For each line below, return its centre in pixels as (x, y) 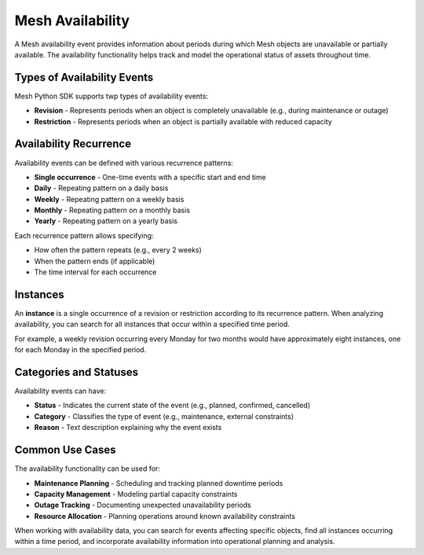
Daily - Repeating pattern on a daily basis (101, 188)
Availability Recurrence (73, 144)
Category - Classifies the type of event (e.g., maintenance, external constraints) (164, 416)
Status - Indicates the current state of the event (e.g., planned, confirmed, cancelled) (172, 406)
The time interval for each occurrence (95, 272)
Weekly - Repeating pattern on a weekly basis (109, 199)
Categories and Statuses (77, 372)
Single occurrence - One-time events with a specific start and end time (150, 177)
